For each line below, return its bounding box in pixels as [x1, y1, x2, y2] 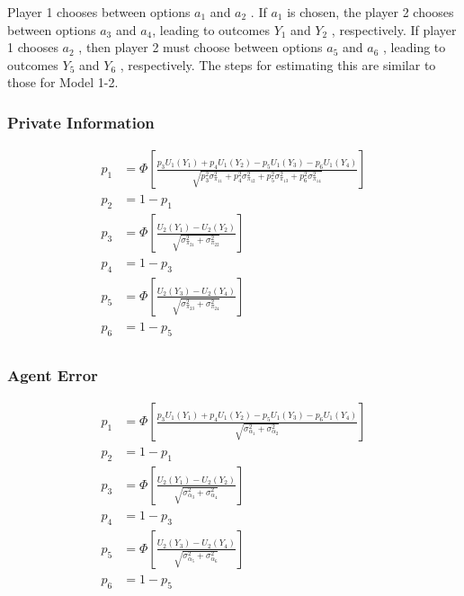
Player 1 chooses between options [7, 3, 191, 21]
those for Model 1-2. [7, 73, 119, 92]
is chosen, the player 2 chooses [287, 3, 454, 21]
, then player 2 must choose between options [78, 38, 323, 57]
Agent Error [7, 363, 98, 386]
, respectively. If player [331, 20, 457, 39]
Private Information [7, 111, 155, 133]
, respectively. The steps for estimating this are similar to [120, 55, 436, 74]
